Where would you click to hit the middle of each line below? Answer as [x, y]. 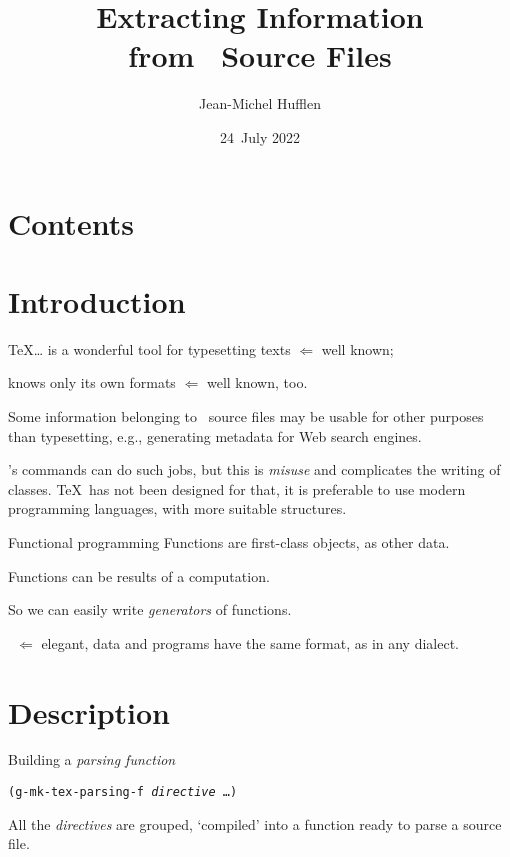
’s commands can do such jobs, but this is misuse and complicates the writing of [254, 469]
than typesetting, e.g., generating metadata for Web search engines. [215, 435]
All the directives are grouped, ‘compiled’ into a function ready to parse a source [255, 823]
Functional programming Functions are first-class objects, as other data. [229, 541]
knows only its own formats [92, 382]
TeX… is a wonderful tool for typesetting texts [149, 348]
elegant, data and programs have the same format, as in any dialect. [250, 642]
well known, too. [257, 382]
